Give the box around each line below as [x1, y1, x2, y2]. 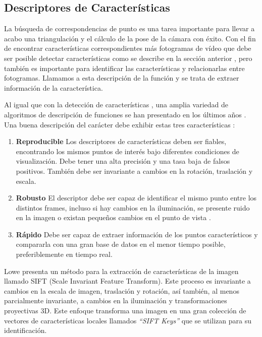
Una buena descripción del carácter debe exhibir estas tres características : [4, 119, 235, 129]
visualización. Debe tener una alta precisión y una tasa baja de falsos [16, 156, 230, 166]
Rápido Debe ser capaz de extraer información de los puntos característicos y [16, 229, 258, 239]
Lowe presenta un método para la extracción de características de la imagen [4, 265, 239, 276]
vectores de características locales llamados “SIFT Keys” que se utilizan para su [4, 315, 251, 325]
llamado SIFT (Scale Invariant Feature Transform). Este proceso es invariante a [4, 276, 251, 286]
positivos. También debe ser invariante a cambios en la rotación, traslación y [16, 165, 253, 176]
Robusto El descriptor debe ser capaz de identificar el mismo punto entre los [16, 192, 257, 203]
